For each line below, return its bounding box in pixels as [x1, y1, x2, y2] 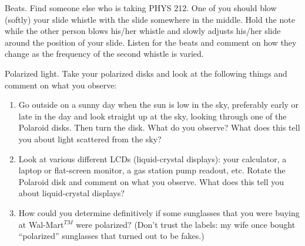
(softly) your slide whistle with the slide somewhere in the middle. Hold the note [5, 13, 295, 25]
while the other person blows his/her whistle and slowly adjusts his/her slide [5, 25, 281, 37]
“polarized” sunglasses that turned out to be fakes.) [18, 230, 205, 242]
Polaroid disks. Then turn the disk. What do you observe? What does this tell [18, 121, 300, 134]
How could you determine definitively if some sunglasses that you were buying [18, 206, 300, 218]
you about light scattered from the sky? [18, 132, 162, 145]
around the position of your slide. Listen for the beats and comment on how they [5, 36, 297, 48]
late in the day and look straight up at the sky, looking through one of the [18, 110, 287, 122]
